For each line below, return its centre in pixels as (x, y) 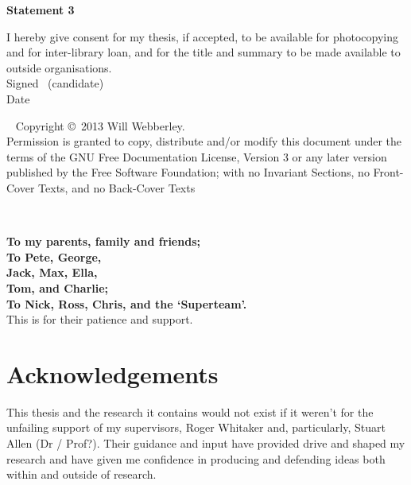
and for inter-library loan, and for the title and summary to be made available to (204, 52)
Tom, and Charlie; (58, 287)
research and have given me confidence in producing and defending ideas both (196, 458)
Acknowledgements (112, 373)
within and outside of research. (81, 474)
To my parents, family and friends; (103, 241)
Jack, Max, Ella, (52, 272)
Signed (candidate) (55, 83)
